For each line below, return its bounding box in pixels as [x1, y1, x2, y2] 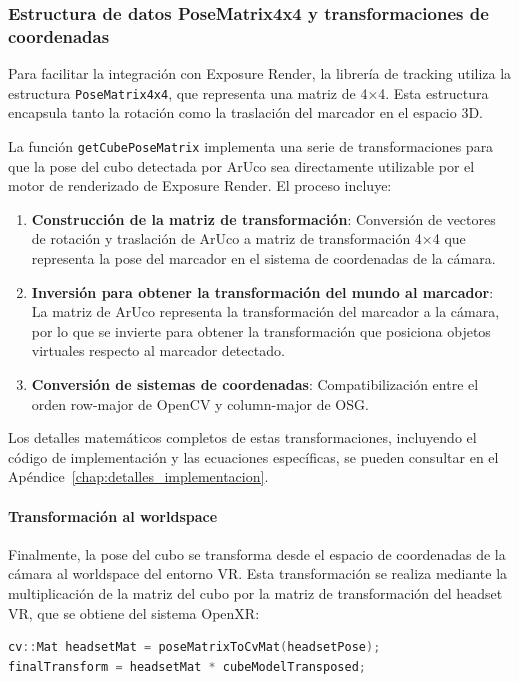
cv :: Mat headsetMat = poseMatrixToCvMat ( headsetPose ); [8, 640, 381, 655]
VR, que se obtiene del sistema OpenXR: [8, 602, 260, 623]
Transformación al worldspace [8, 505, 218, 526]
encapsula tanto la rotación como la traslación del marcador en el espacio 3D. [8, 102, 483, 123]
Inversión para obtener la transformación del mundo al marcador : [31, 281, 494, 302]
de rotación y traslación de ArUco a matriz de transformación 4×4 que [31, 228, 466, 249]
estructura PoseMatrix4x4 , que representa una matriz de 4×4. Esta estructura [8, 82, 489, 103]
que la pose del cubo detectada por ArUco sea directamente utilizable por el [8, 155, 475, 176]
